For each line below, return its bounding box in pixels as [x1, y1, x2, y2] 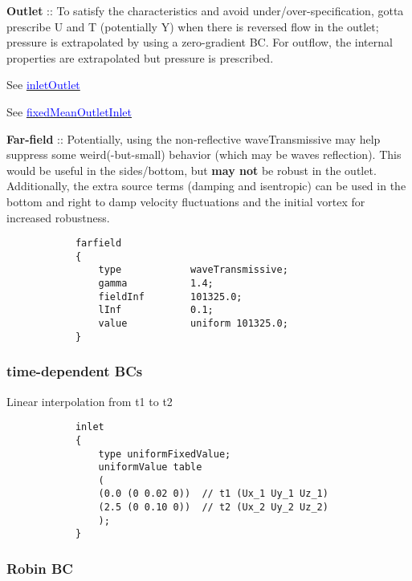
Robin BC [6, 559, 73, 579]
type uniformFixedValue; [98, 448, 231, 460]
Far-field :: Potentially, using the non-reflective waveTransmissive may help [6, 130, 381, 147]
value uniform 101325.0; [98, 318, 288, 330]
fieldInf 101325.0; [98, 290, 243, 303]
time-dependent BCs [6, 361, 143, 381]
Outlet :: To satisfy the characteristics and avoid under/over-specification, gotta [6, 2, 404, 18]
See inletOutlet [6, 76, 80, 93]
